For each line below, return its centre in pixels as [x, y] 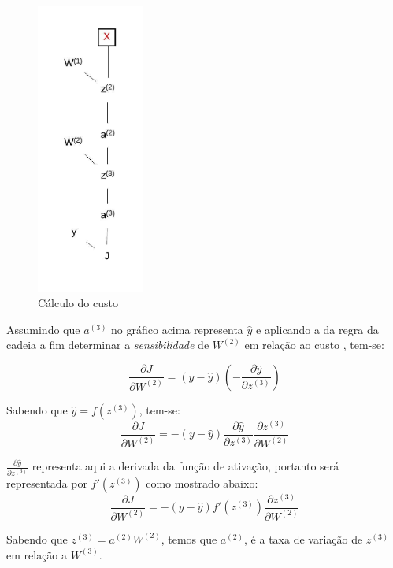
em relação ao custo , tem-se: [314, 345]
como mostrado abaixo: [202, 483]
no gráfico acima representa [177, 329]
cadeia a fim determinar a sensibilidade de [108, 345]
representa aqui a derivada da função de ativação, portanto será [185, 466]
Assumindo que [43, 329]
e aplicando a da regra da [317, 329]
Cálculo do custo [78, 303]
